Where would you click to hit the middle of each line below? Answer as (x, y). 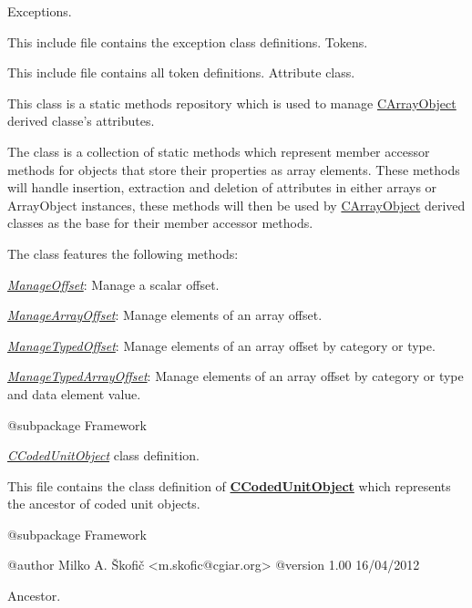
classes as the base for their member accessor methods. (160, 223)
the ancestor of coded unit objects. (104, 504)
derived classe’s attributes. (81, 121)
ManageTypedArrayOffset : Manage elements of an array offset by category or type (236, 376)
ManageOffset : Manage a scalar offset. (113, 284)
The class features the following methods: (123, 253)
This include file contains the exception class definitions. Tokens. (188, 41)
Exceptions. (40, 11)
